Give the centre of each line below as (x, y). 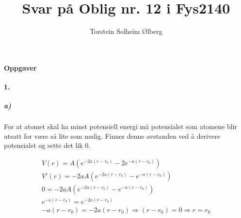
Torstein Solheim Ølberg (126, 31)
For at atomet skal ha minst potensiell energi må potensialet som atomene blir (120, 126)
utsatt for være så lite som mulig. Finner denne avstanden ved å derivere (112, 136)
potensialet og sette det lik (43, 145)
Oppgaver (20, 67)
